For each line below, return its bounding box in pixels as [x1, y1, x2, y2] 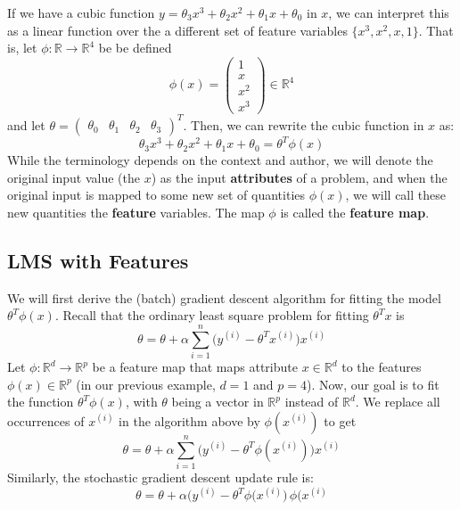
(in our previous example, [76, 374, 216, 393]
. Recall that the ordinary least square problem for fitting [54, 306, 369, 325]
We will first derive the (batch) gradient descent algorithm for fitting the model [7, 288, 441, 307]
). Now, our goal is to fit [307, 374, 439, 393]
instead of [284, 392, 339, 411]
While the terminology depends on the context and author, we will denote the [7, 151, 433, 169]
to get [324, 411, 357, 430]
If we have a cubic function [7, 4, 155, 21]
